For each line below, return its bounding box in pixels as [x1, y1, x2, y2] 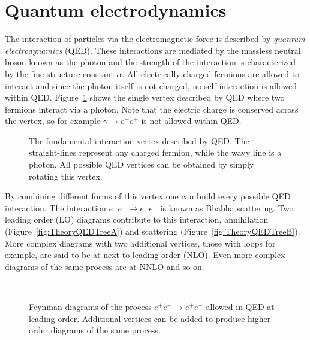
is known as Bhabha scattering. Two [160, 201, 294, 214]
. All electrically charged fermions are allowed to [122, 67, 300, 80]
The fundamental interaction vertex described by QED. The [29, 134, 249, 147]
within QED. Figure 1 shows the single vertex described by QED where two [5, 91, 285, 104]
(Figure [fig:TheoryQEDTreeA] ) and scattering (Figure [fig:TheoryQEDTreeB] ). [5, 225, 300, 238]
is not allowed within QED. [141, 114, 242, 127]
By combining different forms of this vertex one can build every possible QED [5, 190, 291, 202]
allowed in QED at [206, 300, 275, 312]
